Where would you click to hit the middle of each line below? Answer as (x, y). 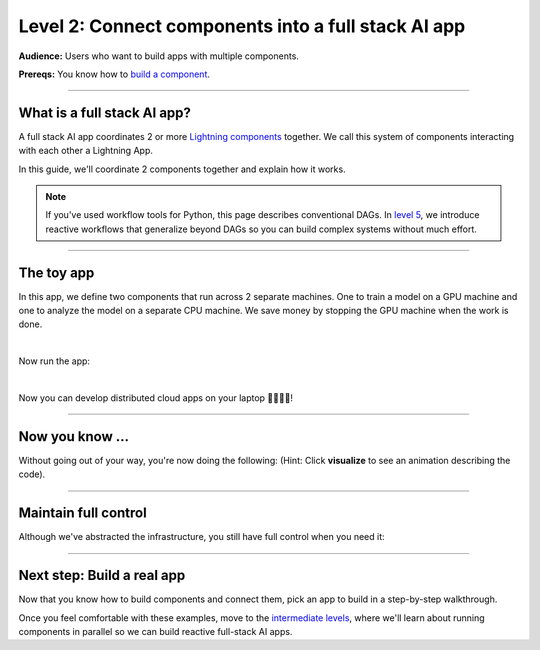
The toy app (56, 272)
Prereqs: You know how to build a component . (114, 74)
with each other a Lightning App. (86, 151)
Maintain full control (82, 513)
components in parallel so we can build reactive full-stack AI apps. (155, 631)
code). (32, 474)
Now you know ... (74, 436)
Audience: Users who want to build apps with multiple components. (159, 56)
